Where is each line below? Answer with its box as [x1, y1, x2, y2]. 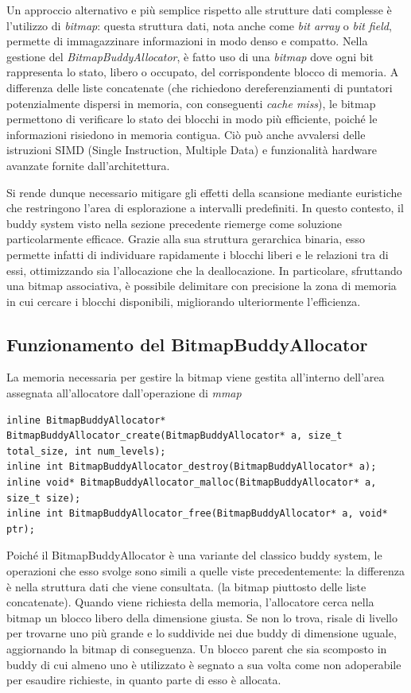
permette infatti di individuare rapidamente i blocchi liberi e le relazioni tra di [6, 246, 389, 262]
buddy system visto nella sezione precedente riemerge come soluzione [6, 215, 342, 231]
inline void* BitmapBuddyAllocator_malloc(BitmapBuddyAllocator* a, [6, 477, 377, 489]
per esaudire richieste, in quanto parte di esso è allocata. [6, 672, 281, 688]
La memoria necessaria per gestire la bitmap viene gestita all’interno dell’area [6, 369, 385, 385]
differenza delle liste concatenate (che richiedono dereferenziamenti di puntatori [6, 79, 393, 95]
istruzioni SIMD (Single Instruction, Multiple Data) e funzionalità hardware [6, 141, 377, 158]
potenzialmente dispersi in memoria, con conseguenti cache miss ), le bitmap [6, 95, 376, 111]
